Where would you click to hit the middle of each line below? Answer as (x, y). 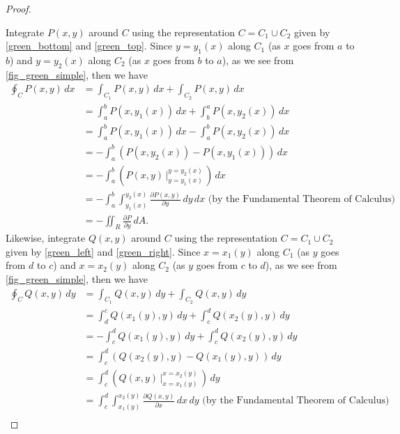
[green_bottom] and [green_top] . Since (89, 46)
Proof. (18, 8)
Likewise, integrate (46, 238)
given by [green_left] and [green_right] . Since (103, 251)
